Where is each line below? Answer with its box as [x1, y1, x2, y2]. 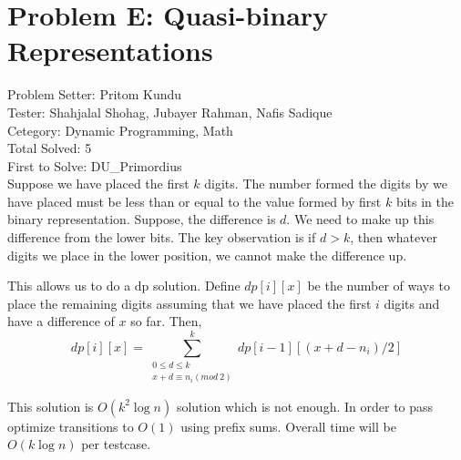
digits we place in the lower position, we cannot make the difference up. [7, 245, 407, 264]
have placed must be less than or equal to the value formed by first [7, 191, 382, 210]
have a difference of [7, 312, 115, 331]
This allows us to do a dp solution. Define [7, 276, 241, 295]
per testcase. [81, 434, 151, 454]
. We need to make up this [286, 210, 435, 229]
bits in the [395, 191, 454, 210]
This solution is [7, 396, 94, 415]
